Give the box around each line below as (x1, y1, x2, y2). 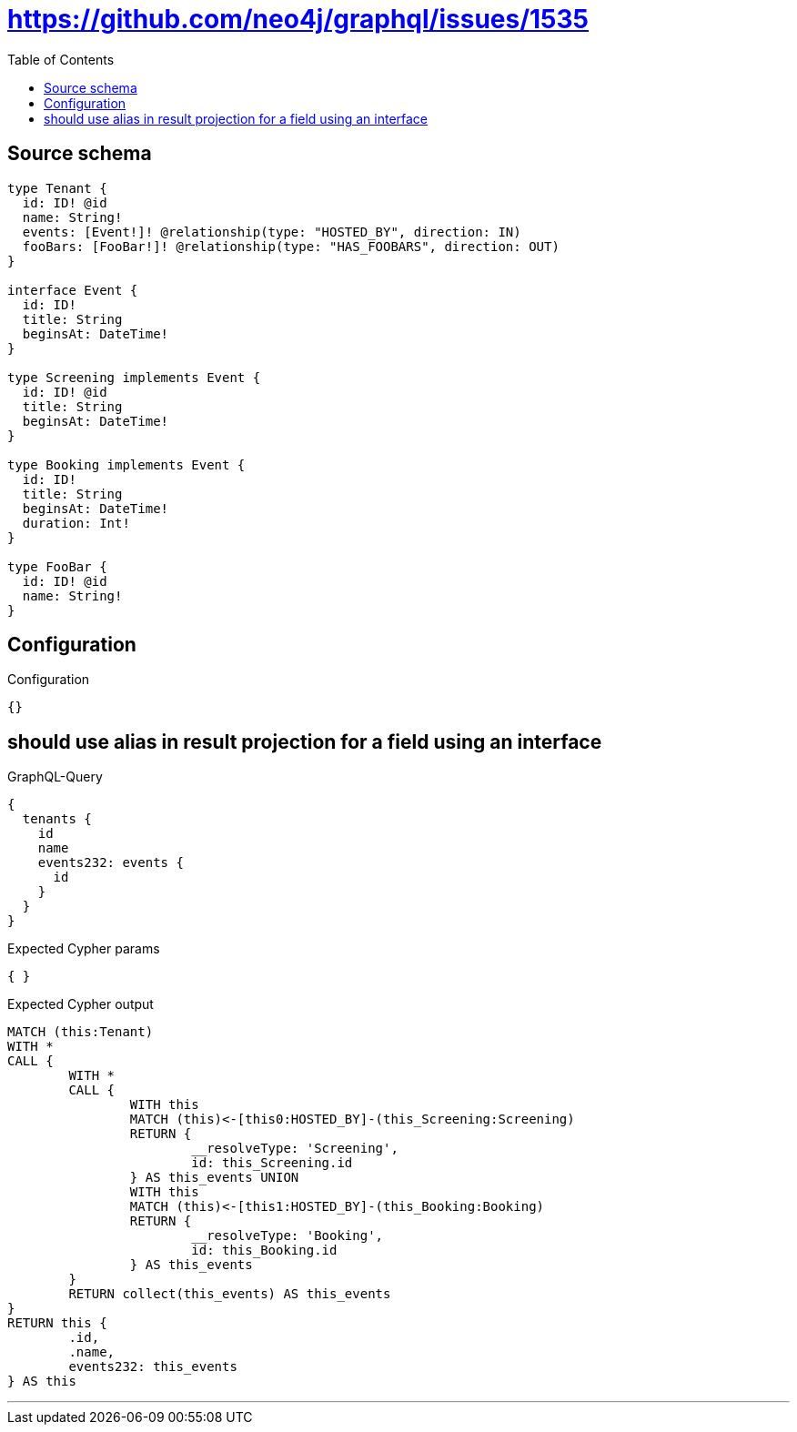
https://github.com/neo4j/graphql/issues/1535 (7, 4, 590, 35)
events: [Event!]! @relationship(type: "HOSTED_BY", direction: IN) (22, 224, 521, 239)
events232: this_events (68, 1359, 237, 1375)
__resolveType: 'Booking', (191, 1228, 384, 1244)
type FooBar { (7, 559, 107, 574)
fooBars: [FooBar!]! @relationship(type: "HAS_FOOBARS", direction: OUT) (22, 238, 560, 254)
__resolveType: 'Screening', (191, 1141, 398, 1156)
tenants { (22, 812, 92, 827)
